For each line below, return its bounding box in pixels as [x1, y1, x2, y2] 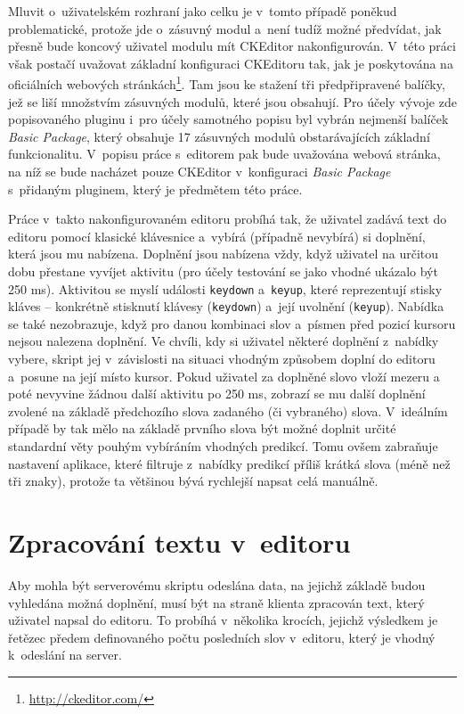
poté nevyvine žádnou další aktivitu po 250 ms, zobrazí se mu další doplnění [8, 384, 426, 403]
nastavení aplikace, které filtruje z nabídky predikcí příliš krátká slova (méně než [8, 454, 451, 472]
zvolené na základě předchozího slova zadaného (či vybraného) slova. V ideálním [8, 401, 448, 420]
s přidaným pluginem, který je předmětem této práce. [8, 179, 303, 198]
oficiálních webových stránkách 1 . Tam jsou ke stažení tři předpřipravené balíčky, [8, 72, 445, 94]
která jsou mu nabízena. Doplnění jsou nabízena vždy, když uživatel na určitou [8, 244, 439, 263]
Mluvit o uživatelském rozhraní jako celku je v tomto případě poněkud [8, 2, 397, 20]
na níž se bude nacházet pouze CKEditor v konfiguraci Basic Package [8, 162, 391, 180]
